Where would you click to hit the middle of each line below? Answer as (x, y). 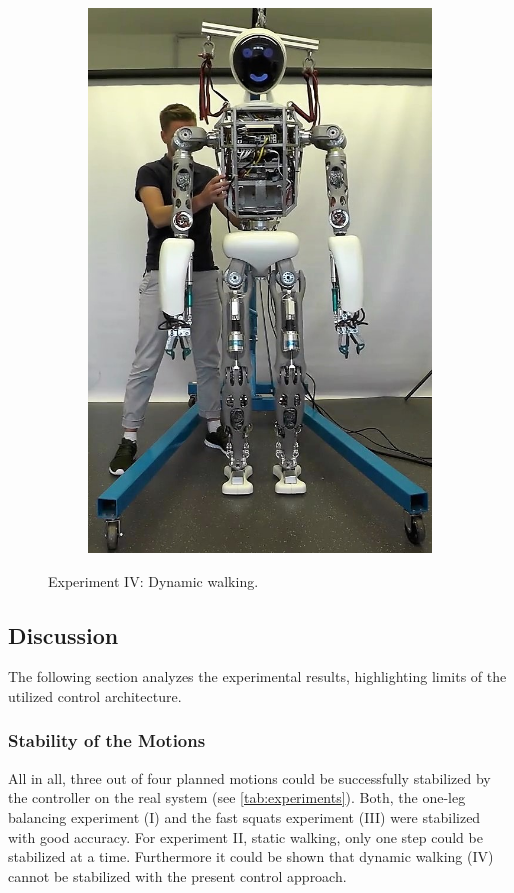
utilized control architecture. (95, 695)
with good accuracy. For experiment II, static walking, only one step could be (245, 836)
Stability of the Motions (107, 740)
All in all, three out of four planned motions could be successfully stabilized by (249, 777)
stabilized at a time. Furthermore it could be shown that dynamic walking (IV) (251, 856)
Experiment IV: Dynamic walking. (153, 580)
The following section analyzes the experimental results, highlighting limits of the (257, 676)
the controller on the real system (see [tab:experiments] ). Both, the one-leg (237, 797)
